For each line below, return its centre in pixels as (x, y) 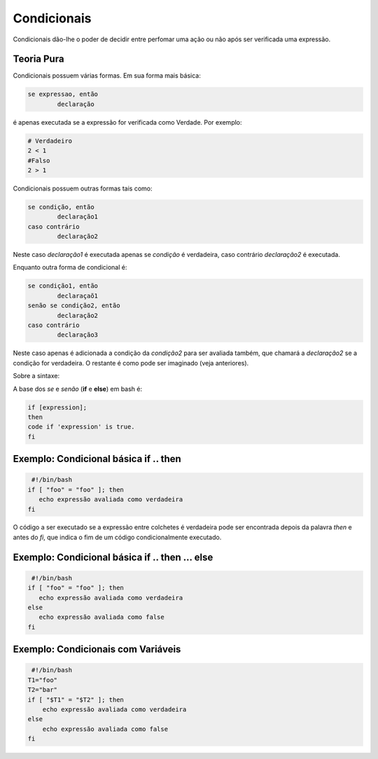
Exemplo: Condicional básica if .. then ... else (113, 557)
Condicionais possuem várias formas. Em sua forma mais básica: (107, 76)
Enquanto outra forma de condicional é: (70, 267)
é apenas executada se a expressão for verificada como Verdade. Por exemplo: (127, 122)
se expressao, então (63, 94)
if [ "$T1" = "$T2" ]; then (76, 699)
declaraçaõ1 (77, 295)
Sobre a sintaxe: (36, 376)
